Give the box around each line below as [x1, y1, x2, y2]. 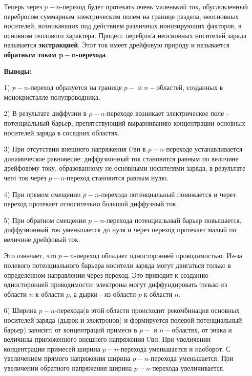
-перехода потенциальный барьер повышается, [104, 215, 242, 225]
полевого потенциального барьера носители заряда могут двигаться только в [4, 260, 231, 270]
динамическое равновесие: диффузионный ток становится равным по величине [4, 153, 239, 163]
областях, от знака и [171, 324, 232, 334]
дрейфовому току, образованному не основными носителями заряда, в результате [4, 163, 246, 173]
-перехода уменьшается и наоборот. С [118, 343, 231, 354]
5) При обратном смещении [4, 215, 86, 225]
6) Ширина [4, 305, 37, 315]
